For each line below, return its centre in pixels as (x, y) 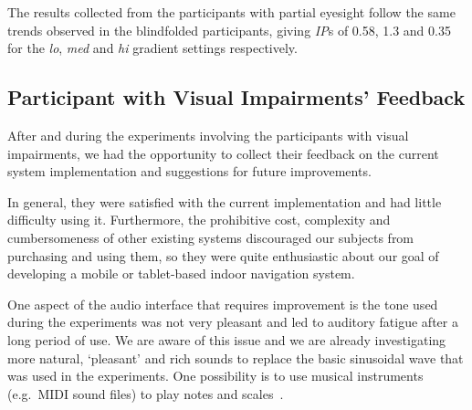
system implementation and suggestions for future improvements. (189, 171)
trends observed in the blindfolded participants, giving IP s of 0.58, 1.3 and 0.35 (229, 30)
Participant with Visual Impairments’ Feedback (236, 97)
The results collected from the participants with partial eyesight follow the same (231, 12)
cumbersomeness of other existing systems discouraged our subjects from (211, 237)
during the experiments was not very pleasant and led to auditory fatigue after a (233, 322)
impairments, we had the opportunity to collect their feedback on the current (223, 153)
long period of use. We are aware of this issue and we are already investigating (227, 339)
